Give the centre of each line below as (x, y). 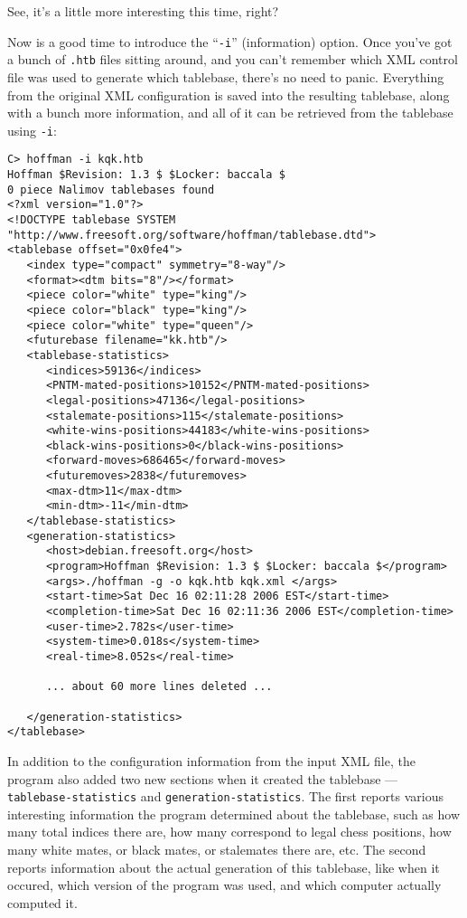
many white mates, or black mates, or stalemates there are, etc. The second (217, 849)
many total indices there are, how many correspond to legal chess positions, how (229, 832)
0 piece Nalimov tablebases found (111, 189)
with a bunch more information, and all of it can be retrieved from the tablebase (230, 113)
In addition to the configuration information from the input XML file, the (211, 760)
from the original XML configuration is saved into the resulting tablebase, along (229, 95)
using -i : (32, 130)
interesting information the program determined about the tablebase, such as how (234, 814)
